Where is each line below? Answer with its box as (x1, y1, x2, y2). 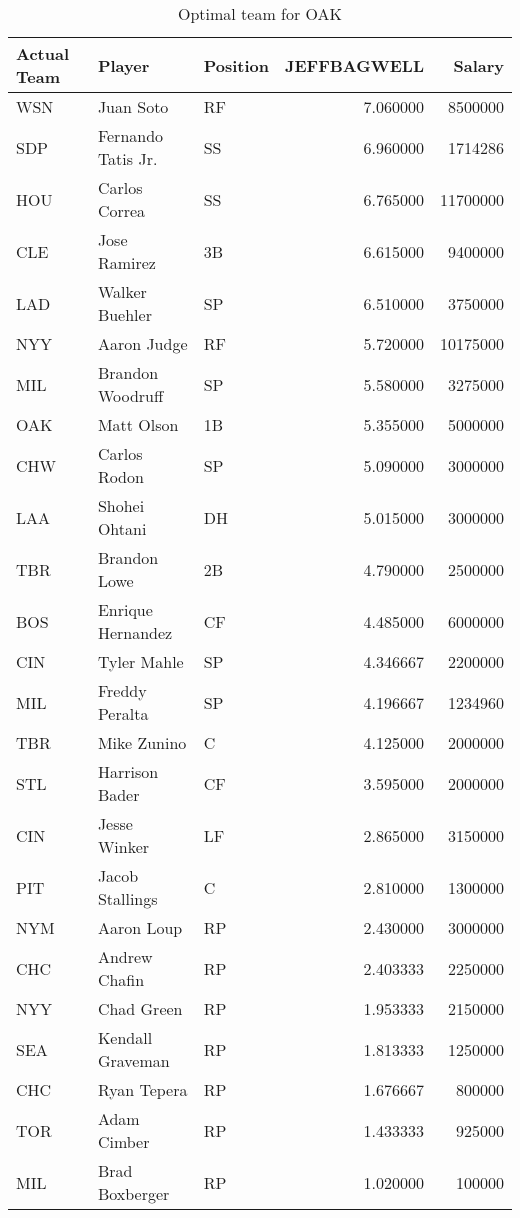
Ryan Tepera (97, 1078, 188, 1101)
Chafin (97, 968, 145, 991)
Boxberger (97, 1182, 170, 1205)
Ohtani (97, 517, 147, 540)
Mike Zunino (97, 731, 187, 754)
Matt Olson (97, 413, 179, 436)
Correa (97, 199, 146, 222)
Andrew (97, 945, 153, 968)
